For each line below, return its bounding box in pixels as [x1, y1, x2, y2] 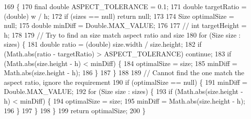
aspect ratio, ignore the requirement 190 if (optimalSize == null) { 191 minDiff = [4, 77, 248, 87]
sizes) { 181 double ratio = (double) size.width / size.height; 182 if [4, 39, 202, 49]
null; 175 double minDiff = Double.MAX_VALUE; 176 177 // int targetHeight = [4, 20, 247, 30]
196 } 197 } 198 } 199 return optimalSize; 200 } [4, 105, 146, 115]
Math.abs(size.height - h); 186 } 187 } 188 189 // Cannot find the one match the [4, 67, 244, 78]
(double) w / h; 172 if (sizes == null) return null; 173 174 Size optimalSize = [4, 11, 235, 21]
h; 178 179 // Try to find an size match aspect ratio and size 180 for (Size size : [4, 29, 241, 40]
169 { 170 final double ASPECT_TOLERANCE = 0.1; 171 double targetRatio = [4, 1, 247, 11]
